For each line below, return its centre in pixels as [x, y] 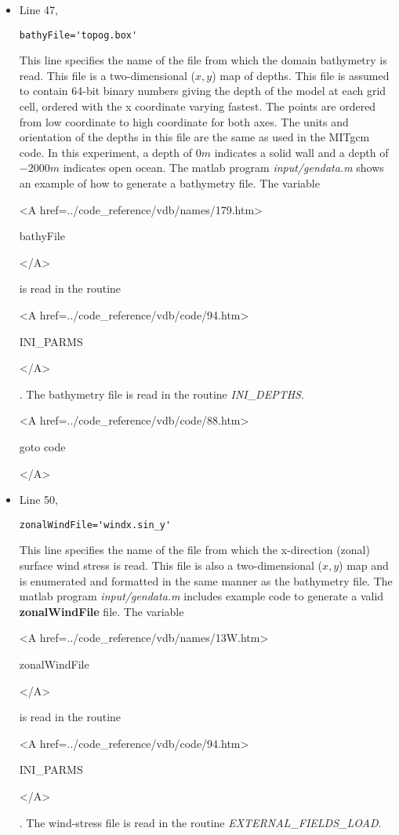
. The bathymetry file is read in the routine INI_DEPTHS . [161, 394]
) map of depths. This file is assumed [301, 75]
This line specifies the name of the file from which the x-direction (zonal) [194, 550]
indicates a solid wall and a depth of [301, 152]
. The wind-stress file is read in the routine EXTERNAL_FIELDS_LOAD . [200, 822]
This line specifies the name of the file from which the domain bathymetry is [203, 60]
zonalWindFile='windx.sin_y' [95, 525]
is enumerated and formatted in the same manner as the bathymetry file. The [206, 580]
